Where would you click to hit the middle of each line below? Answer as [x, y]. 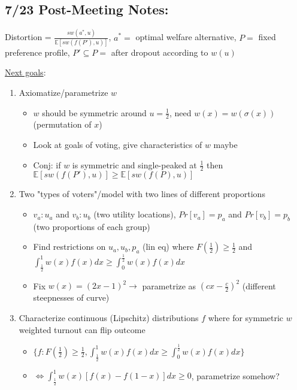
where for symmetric [246, 318]
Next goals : [25, 72]
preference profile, [37, 52]
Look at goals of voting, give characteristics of [118, 145]
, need [181, 112]
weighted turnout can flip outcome [82, 329]
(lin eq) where [168, 247]
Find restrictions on [69, 247]
